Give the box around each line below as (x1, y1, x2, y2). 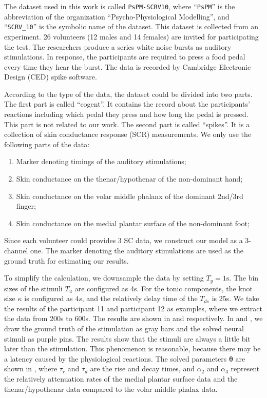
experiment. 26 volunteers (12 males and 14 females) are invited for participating (4, 31, 259, 42)
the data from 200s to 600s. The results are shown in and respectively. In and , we (4, 313, 263, 324)
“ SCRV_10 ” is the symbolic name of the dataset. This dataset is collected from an (4, 21, 259, 32)
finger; (16, 201, 36, 211)
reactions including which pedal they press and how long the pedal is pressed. (4, 109, 249, 120)
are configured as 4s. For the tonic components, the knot (74, 283, 253, 293)
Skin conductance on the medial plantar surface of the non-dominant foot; (16, 217, 250, 228)
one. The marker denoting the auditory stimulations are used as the (30, 245, 243, 255)
